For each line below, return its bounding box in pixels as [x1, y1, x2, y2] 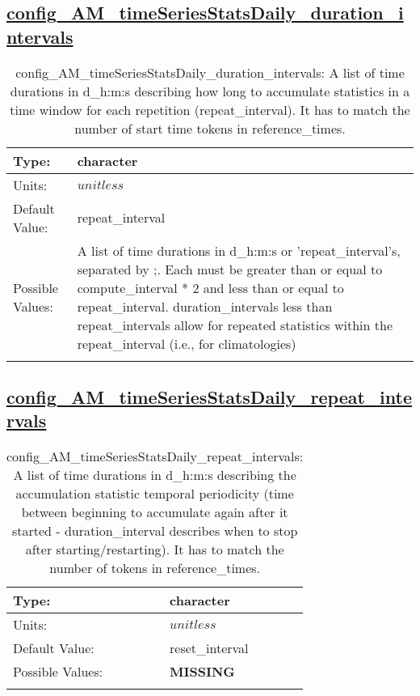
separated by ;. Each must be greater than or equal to [77, 259, 383, 278]
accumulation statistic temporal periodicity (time [15, 484, 294, 503]
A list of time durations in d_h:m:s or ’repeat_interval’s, [77, 240, 401, 260]
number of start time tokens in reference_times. [74, 118, 346, 138]
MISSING [170, 662, 235, 681]
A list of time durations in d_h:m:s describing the [13, 465, 296, 485]
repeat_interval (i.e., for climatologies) [77, 333, 296, 353]
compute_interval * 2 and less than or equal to [77, 278, 344, 297]
